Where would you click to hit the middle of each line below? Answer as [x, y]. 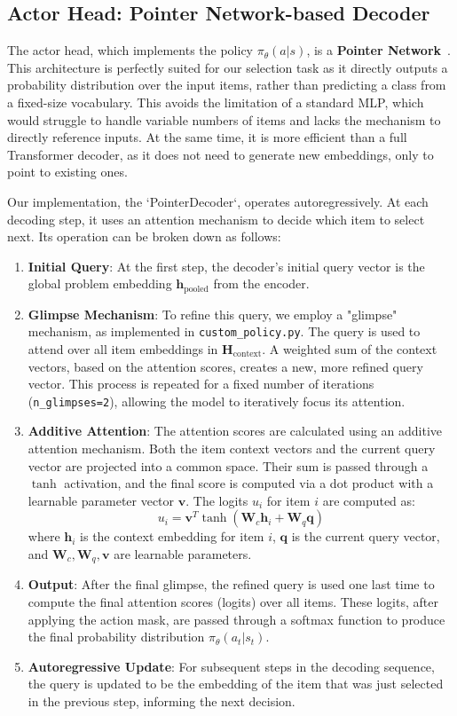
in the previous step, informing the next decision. [162, 701]
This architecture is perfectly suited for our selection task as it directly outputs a [228, 67]
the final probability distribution [116, 637]
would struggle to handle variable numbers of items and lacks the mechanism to [224, 119]
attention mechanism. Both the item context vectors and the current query [232, 448]
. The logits [217, 500]
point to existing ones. [67, 172]
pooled [197, 289]
